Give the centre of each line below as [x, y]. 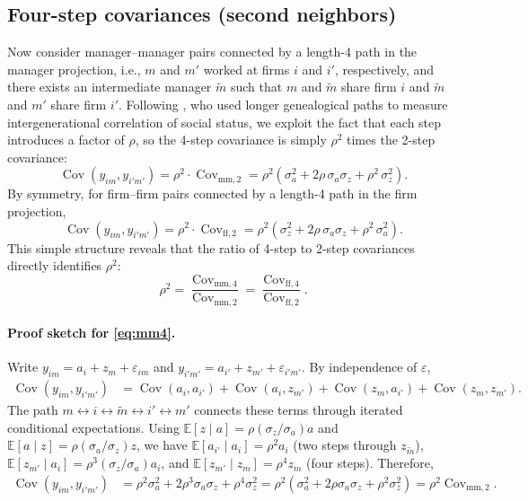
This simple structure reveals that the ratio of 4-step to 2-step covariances [211, 247]
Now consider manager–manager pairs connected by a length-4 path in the [212, 52]
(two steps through [345, 445]
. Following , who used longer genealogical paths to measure [283, 104]
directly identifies [55, 265]
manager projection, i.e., [74, 69]
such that [256, 87]
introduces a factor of [66, 140]
